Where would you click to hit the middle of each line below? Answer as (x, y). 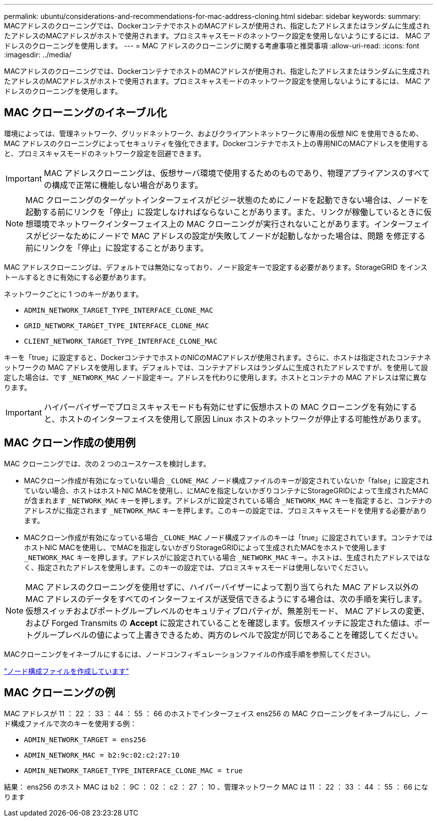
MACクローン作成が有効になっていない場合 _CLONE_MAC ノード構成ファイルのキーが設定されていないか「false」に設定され (227, 480)
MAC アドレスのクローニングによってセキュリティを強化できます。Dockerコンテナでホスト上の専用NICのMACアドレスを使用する (216, 143)
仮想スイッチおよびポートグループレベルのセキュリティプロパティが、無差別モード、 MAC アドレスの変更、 (227, 611)
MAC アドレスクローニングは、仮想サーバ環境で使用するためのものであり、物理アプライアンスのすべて (237, 173)
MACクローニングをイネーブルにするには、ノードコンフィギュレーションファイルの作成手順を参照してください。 (189, 654)
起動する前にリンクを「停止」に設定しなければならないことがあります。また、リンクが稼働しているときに (224, 212)
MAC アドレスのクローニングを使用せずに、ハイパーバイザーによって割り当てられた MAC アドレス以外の (222, 587)
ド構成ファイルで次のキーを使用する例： (70, 723)
